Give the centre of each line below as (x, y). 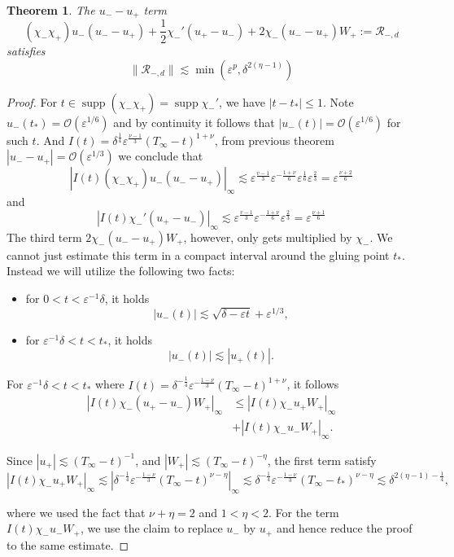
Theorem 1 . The (51, 10)
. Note (338, 101)
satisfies (26, 50)
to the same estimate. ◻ (68, 544)
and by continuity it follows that (194, 122)
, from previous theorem (274, 140)
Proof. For (32, 101)
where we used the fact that (76, 512)
